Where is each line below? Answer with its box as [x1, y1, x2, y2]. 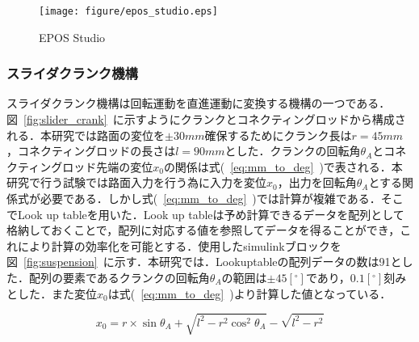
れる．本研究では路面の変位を [6, 126, 165, 143]
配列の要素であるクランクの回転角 [28, 269, 210, 285]
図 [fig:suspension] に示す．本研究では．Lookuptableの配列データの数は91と [6, 253, 402, 270]
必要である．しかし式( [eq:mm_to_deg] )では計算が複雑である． [40, 190, 381, 207]
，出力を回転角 [277, 174, 357, 191]
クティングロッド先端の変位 [6, 158, 153, 175]
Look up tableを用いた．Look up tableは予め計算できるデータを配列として [17, 205, 404, 222]
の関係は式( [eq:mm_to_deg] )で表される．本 [163, 158, 403, 175]
